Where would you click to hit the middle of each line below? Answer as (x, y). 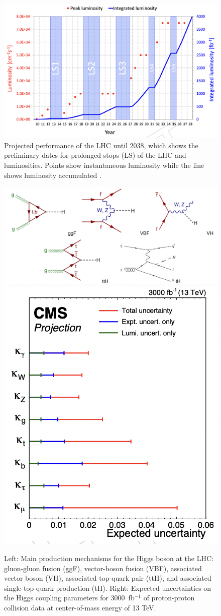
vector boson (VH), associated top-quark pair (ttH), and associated (108, 578)
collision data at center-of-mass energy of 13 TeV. (80, 607)
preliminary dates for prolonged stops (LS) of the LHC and (95, 155)
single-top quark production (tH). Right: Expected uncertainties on (108, 588)
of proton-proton (169, 598)
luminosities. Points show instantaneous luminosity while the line (104, 165)
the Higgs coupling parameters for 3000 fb (69, 598)
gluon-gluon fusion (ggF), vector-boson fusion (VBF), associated (103, 568)
